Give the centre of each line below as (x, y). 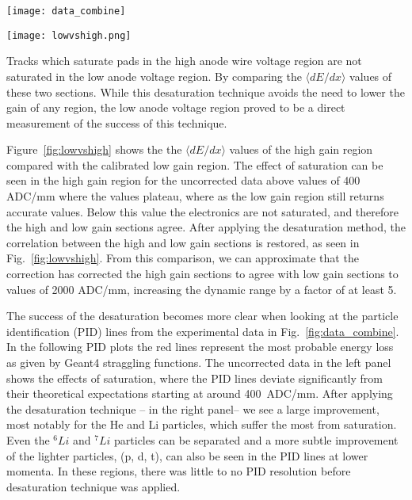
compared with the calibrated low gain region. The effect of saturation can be (195, 164)
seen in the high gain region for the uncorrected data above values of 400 (183, 180)
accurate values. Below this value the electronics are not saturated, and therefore (202, 211)
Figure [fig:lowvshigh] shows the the (94, 149)
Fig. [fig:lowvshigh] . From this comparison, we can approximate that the (183, 258)
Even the (28, 439)
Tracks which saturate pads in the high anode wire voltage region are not (184, 61)
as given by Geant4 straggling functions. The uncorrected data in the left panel (199, 362)
